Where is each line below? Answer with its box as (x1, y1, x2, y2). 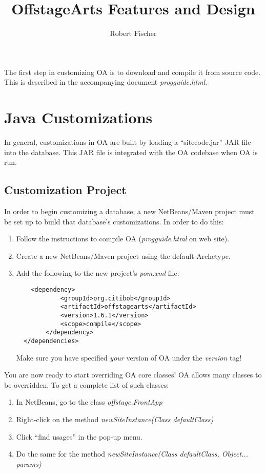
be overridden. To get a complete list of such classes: (4, 379, 169, 390)
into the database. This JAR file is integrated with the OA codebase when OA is (4, 146, 258, 157)
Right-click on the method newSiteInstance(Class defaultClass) (16, 413, 214, 424)
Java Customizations (4, 107, 153, 128)
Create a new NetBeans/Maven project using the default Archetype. (16, 250, 231, 261)
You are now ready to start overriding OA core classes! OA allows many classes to (4, 369, 262, 380)
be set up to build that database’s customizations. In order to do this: (4, 216, 224, 226)
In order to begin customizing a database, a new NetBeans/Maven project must (4, 206, 255, 217)
